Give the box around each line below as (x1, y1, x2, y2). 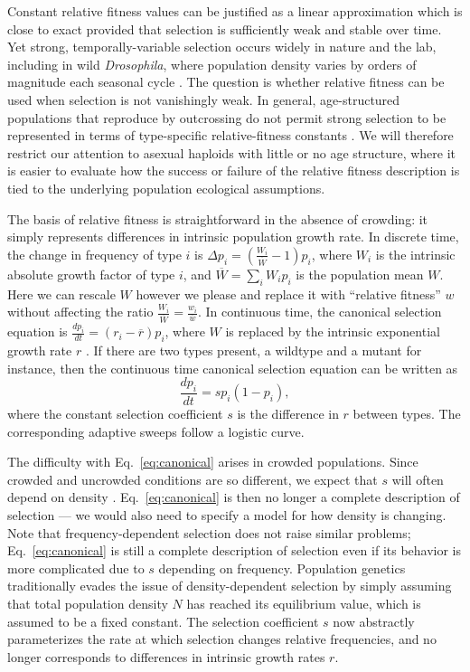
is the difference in (237, 404, 339, 423)
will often (391, 469, 444, 488)
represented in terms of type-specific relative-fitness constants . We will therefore (7, 126, 454, 145)
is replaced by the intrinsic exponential (225, 322, 440, 341)
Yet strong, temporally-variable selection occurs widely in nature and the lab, (7, 37, 437, 56)
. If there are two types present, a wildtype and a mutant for (85, 341, 422, 360)
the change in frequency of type (7, 244, 182, 263)
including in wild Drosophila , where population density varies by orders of (7, 54, 417, 73)
